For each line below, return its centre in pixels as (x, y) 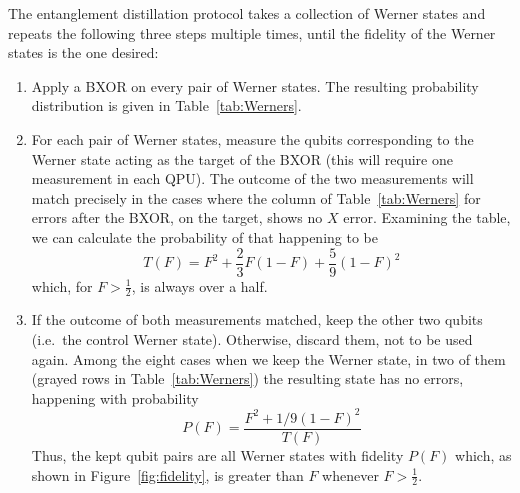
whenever (350, 474)
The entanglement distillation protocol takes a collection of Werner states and (247, 13)
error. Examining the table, (427, 217)
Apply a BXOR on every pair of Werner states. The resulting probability (255, 85)
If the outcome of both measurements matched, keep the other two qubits (257, 319)
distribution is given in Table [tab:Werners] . (166, 105)
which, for (62, 285)
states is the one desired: (83, 52)
